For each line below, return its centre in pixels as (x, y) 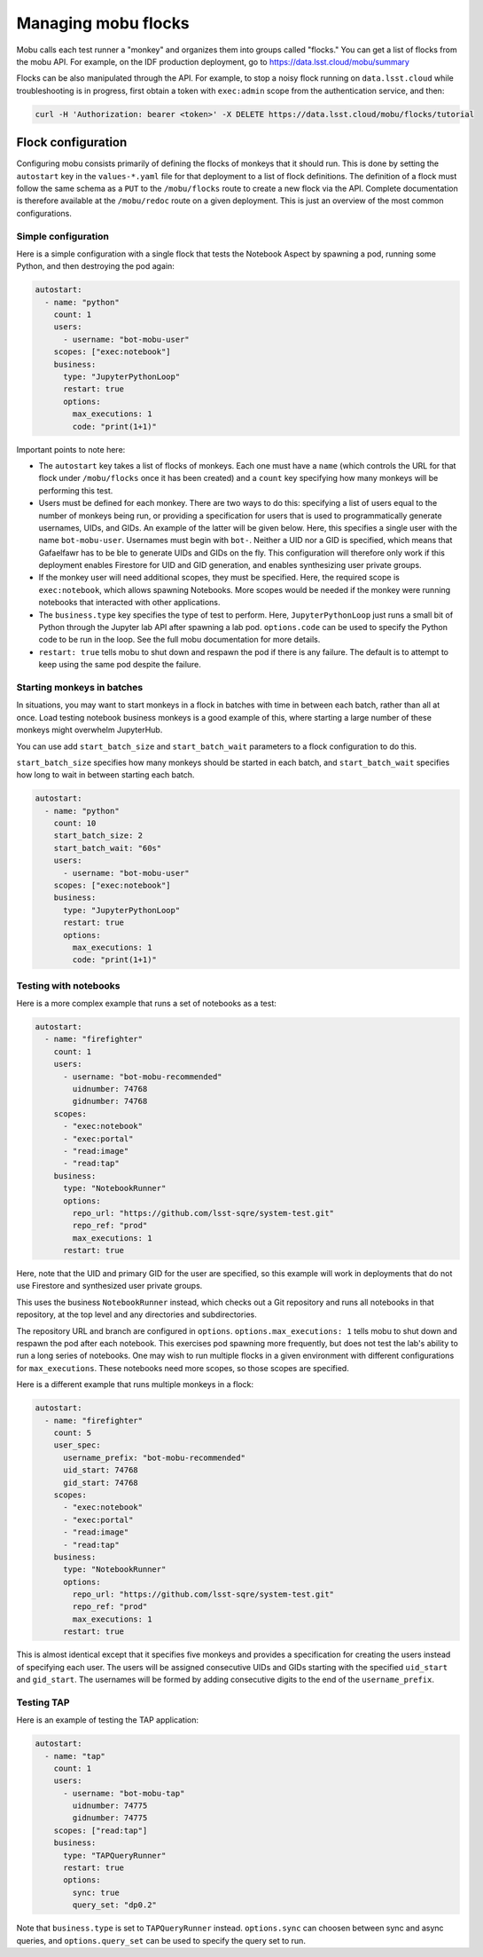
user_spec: (77, 1445)
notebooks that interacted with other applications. (129, 603)
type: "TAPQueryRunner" (115, 1855)
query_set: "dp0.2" (114, 1905)
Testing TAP (43, 1702)
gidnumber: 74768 (110, 1101)
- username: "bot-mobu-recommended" (143, 1077)
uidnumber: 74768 (110, 1089)
